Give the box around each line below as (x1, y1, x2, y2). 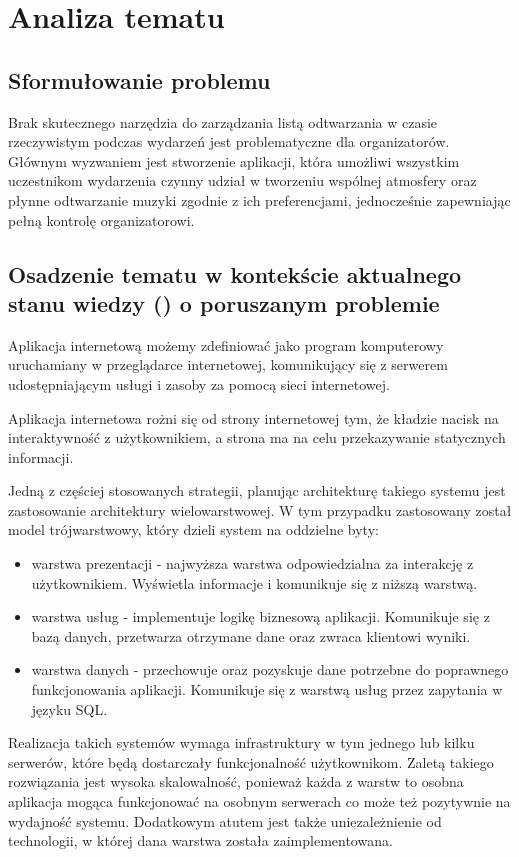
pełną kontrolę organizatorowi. (8, 209, 195, 230)
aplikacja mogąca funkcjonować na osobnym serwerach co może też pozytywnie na (8, 791, 511, 812)
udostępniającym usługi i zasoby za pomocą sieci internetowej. (8, 373, 390, 394)
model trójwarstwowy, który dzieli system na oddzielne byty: (8, 519, 379, 540)
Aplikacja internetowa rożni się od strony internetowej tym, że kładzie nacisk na (8, 407, 499, 428)
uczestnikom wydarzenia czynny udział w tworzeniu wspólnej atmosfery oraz (8, 170, 477, 191)
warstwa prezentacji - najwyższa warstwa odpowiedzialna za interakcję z (31, 553, 474, 574)
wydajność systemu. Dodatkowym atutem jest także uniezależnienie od (8, 810, 442, 831)
